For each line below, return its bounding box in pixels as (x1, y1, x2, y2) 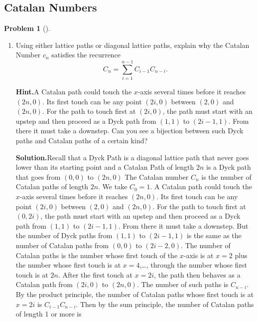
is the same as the (186, 230, 242, 241)
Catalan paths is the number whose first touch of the (15, 250, 178, 260)
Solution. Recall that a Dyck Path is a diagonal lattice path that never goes (15, 152, 249, 162)
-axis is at (183, 250, 214, 260)
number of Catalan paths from (15, 240, 109, 251)
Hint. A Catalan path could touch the (15, 86, 132, 97)
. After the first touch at (58, 269, 132, 280)
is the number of (201, 171, 252, 182)
